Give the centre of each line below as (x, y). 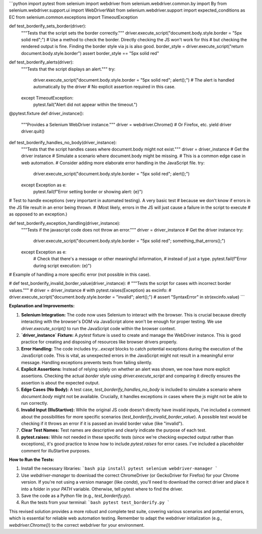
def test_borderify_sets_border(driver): (48, 26)
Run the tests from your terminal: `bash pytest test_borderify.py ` (95, 502)
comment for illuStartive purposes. (56, 451)
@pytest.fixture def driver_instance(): (47, 114)
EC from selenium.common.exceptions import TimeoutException (74, 17)
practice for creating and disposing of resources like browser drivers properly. (99, 342)
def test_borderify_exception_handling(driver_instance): (65, 223)
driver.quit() (33, 132)
